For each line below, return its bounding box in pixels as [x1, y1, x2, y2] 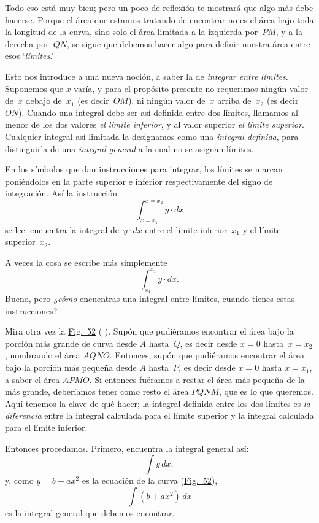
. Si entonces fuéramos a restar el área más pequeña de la [89, 373, 305, 385]
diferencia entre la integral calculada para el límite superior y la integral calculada [5, 409, 314, 422]
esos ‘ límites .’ [5, 49, 54, 62]
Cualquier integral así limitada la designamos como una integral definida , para [5, 130, 299, 142]
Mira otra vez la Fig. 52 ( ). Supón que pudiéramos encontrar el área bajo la [5, 325, 294, 338]
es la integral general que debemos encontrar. [5, 506, 175, 519]
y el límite [242, 223, 281, 236]
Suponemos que [5, 82, 63, 95]
